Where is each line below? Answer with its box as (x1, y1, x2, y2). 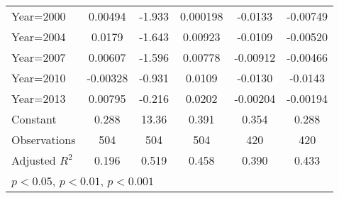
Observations (11, 131, 76, 148)
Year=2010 (11, 70, 66, 86)
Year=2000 (11, 8, 66, 24)
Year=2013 (11, 90, 66, 106)
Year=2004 (11, 28, 66, 45)
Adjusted (11, 152, 56, 168)
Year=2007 (11, 49, 66, 65)
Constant (11, 111, 57, 127)
